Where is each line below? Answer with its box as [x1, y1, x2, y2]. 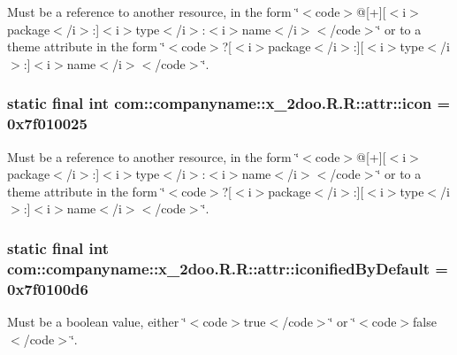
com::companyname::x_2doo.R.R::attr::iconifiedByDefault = [7, 257, 448, 279]
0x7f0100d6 [7, 277, 88, 299]
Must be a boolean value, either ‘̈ [7, 312, 187, 330]
